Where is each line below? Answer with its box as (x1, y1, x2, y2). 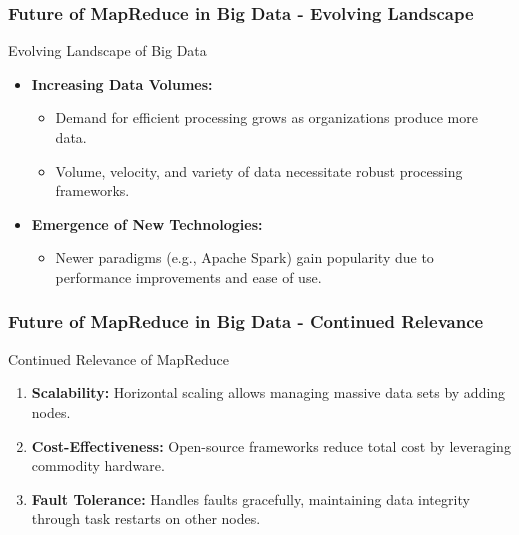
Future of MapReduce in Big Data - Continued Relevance (8, 309, 484, 334)
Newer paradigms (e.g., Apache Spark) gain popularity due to (55, 247, 434, 268)
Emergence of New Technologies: (31, 213, 263, 234)
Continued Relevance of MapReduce (8, 348, 229, 369)
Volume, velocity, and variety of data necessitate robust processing (55, 160, 463, 181)
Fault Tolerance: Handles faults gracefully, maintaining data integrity (31, 488, 470, 509)
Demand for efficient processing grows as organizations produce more (55, 107, 478, 128)
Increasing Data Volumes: (31, 73, 213, 94)
